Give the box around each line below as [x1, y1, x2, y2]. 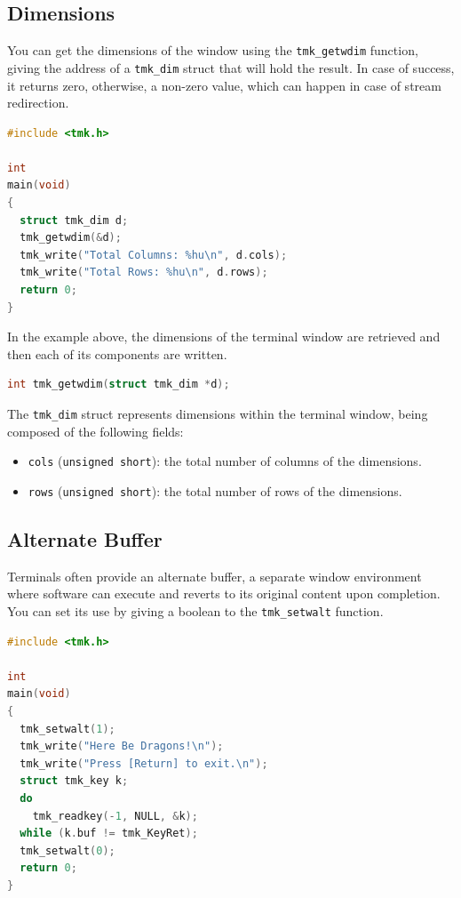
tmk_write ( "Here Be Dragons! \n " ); [20, 740, 224, 753]
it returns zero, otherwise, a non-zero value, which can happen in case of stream [7, 76, 441, 94]
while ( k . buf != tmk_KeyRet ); [20, 827, 198, 840]
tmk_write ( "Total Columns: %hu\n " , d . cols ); [20, 248, 288, 261]
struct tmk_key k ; [20, 774, 129, 788]
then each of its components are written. [7, 344, 227, 363]
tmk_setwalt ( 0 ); [20, 844, 115, 857]
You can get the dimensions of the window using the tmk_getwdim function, [7, 41, 418, 60]
